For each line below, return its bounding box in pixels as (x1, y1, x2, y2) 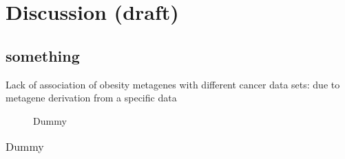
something (6, 45, 80, 66)
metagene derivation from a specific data (6, 90, 177, 105)
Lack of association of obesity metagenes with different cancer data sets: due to (6, 77, 340, 91)
